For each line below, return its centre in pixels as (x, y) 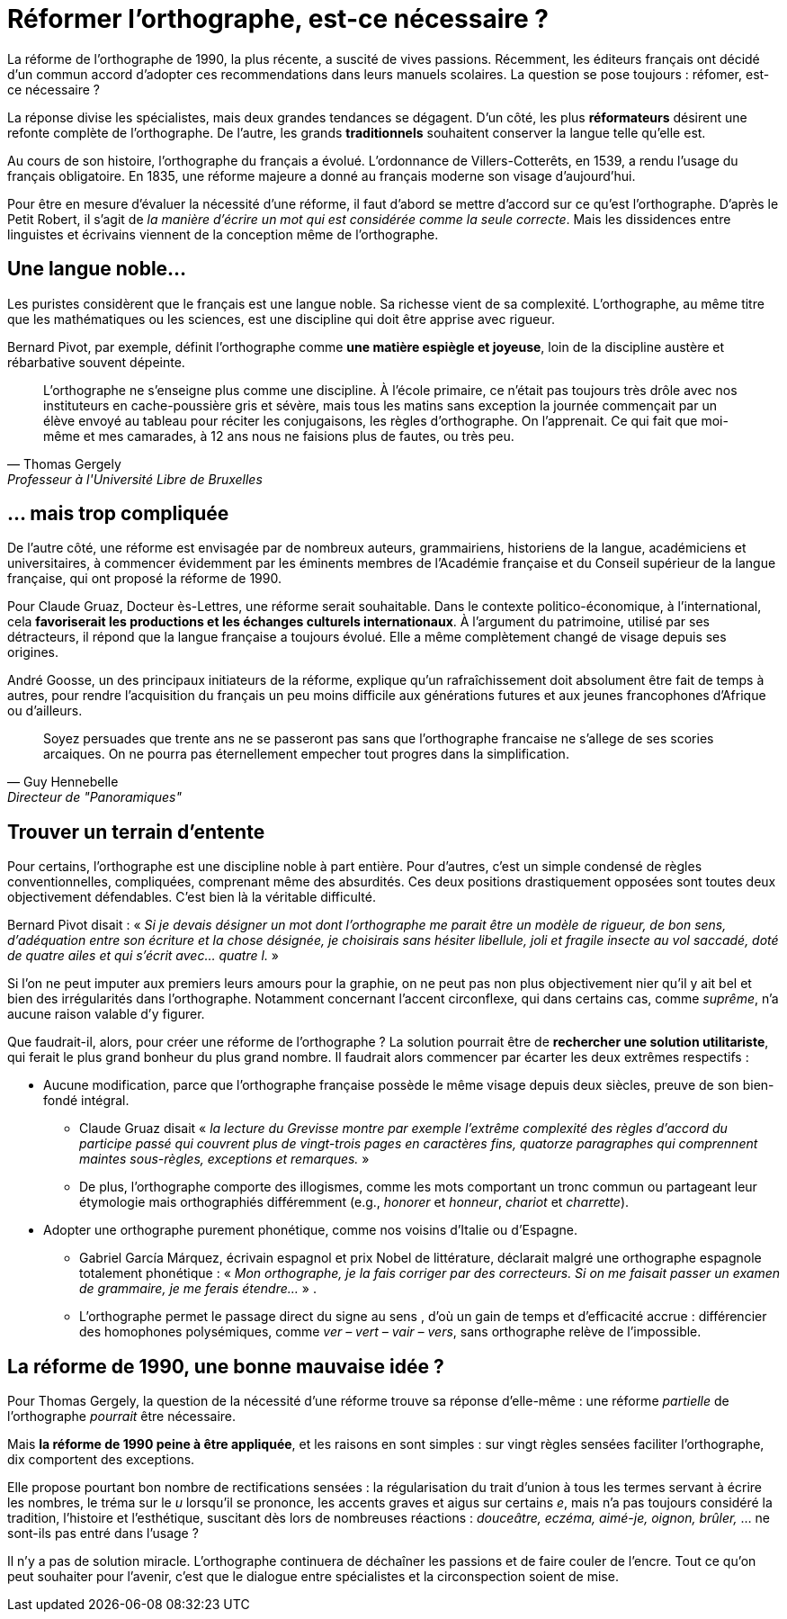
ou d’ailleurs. (45, 711)
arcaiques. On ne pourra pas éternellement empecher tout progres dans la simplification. (306, 754)
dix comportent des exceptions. (101, 1460)
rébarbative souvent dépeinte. (96, 362)
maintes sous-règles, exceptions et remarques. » (224, 1159)
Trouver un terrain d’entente (136, 832)
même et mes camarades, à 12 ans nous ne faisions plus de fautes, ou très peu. (279, 436)
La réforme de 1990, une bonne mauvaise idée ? (226, 1366)
